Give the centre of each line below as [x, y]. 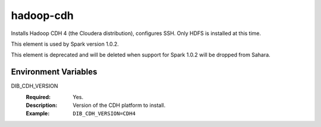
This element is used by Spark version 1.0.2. [65, 44]
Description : [42, 105]
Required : [38, 97]
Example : [38, 113]
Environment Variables [54, 72]
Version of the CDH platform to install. [119, 105]
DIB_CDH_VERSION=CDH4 [104, 114]
